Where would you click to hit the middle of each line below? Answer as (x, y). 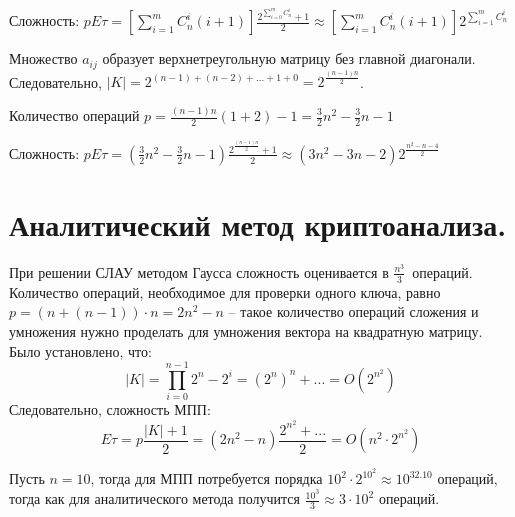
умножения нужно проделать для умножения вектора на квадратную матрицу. (246, 330)
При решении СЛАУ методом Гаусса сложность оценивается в (199, 271)
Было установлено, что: (80, 350)
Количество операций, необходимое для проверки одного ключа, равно (225, 291)
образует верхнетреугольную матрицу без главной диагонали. (289, 58)
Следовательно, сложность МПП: (110, 409)
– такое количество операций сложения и (353, 311)
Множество (43, 58)
